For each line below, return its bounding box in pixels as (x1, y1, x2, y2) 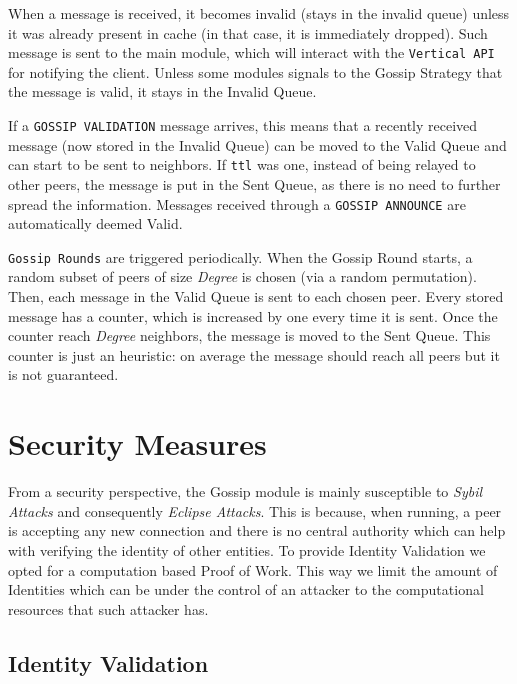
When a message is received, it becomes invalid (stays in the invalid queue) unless (8, 3, 510, 23)
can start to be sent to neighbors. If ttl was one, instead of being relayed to (8, 154, 476, 175)
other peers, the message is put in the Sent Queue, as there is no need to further (8, 173, 501, 194)
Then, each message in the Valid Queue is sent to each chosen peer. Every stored (8, 286, 504, 307)
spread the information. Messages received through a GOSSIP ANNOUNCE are (8, 193, 466, 214)
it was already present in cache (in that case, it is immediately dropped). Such (8, 22, 488, 43)
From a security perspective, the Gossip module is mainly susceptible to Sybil (8, 481, 483, 502)
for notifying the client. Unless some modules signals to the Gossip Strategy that (8, 61, 503, 82)
